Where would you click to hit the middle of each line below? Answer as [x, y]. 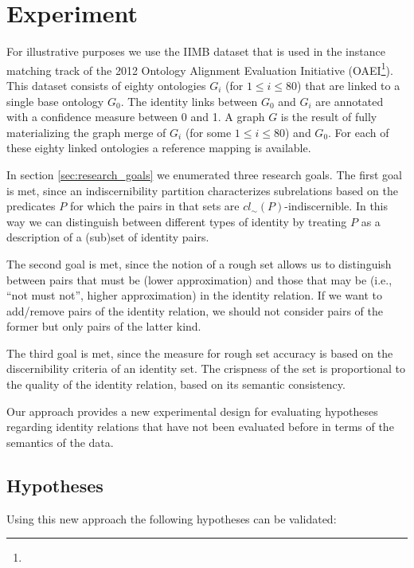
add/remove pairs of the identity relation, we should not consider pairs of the [195, 310]
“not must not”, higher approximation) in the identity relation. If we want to [194, 295]
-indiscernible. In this [336, 206]
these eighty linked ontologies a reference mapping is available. [159, 148]
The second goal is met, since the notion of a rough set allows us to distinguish [199, 263]
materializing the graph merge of [86, 132]
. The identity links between [189, 101]
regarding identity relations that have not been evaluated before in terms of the [200, 427]
